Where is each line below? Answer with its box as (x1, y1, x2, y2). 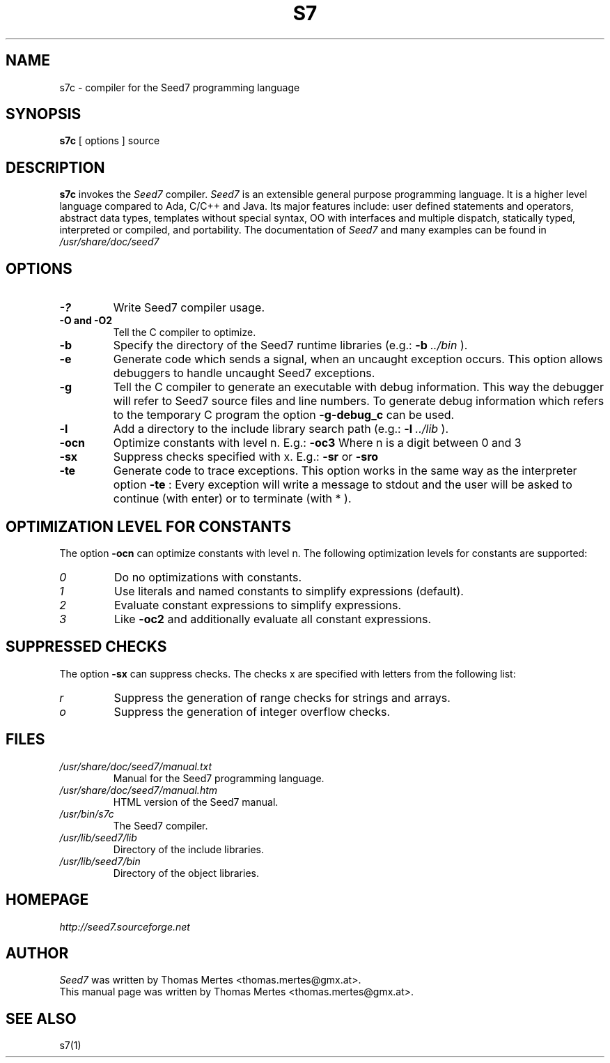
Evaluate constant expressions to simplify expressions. (114, 597, 402, 612)
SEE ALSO (6, 1009, 77, 1027)
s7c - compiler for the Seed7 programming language (59, 81, 300, 93)
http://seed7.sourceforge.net (59, 920, 190, 933)
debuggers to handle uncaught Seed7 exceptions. (113, 366, 375, 381)
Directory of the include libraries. (113, 843, 264, 855)
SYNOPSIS (6, 105, 81, 123)
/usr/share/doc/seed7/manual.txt (59, 760, 212, 772)
